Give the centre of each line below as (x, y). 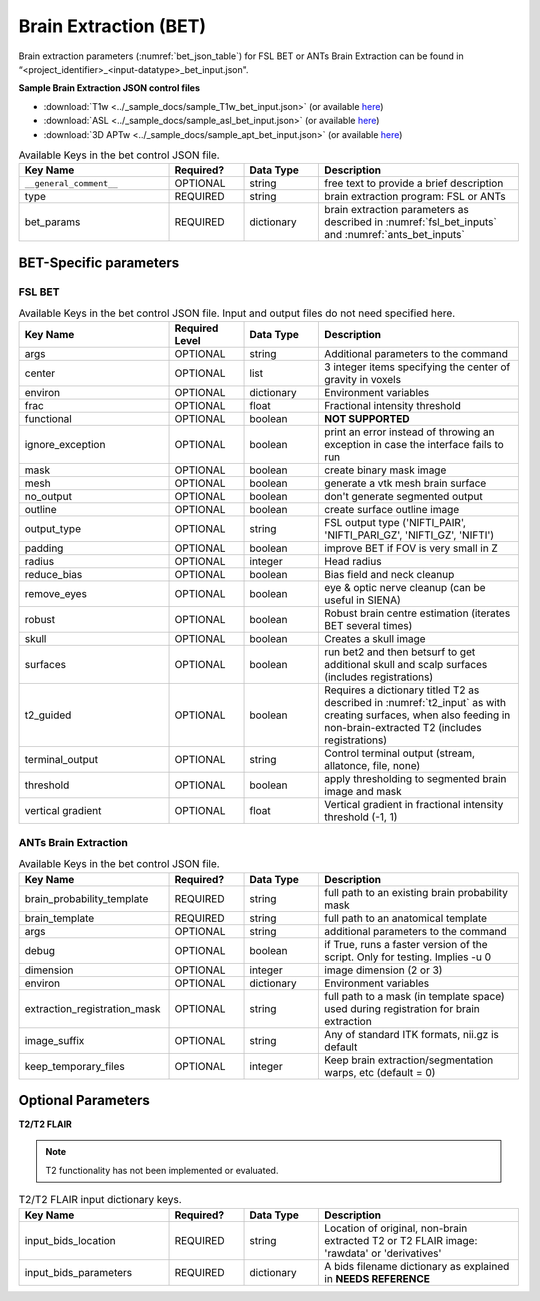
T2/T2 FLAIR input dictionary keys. (100, 1200)
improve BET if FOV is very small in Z (411, 548)
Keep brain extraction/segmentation (409, 1060)
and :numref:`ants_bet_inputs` (394, 235)
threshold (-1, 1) (361, 817)
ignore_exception (65, 445)
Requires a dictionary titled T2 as (402, 690)
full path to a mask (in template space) (414, 996)
